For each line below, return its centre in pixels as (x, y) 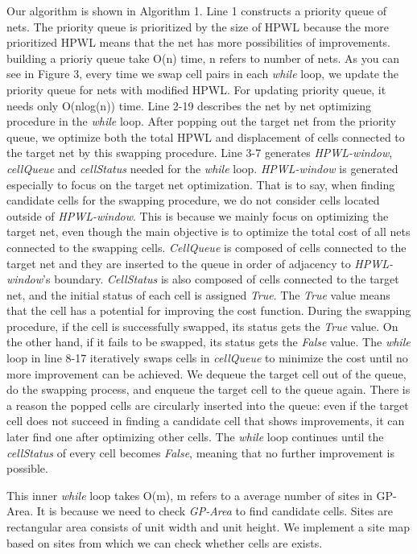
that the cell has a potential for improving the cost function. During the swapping (209, 310)
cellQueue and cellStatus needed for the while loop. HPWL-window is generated (202, 168)
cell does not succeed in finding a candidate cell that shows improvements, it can (206, 421)
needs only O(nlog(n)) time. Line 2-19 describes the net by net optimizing (189, 105)
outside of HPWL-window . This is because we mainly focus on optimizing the (198, 215)
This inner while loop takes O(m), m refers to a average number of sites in (190, 495)
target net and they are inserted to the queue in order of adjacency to (179, 263)
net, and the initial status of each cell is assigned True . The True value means (198, 294)
